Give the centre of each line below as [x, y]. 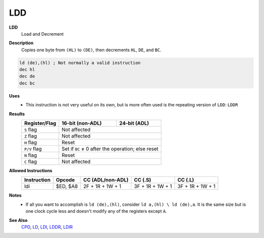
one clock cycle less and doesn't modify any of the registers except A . [96, 211]
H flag [31, 142]
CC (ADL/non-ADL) [106, 180]
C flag [31, 162]
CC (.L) [186, 180]
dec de [27, 76]
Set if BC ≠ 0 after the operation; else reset [110, 149]
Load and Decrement [43, 34]
